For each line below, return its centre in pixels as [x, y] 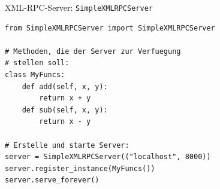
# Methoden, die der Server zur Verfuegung [93, 51]
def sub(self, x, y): [65, 110]
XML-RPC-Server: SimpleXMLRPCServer [79, 7]
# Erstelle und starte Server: [67, 145]
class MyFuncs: [35, 75]
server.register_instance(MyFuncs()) [80, 168]
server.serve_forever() [52, 180]
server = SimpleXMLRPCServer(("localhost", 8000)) [108, 157]
